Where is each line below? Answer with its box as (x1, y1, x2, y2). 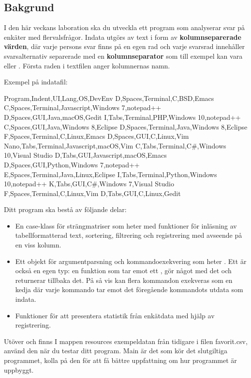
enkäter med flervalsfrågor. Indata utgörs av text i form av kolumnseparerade (4, 32, 241, 42)
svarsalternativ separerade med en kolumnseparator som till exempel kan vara (4, 50, 243, 61)
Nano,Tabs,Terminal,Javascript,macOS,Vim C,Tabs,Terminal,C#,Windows (4, 140, 226, 150)
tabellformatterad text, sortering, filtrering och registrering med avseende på (15, 230, 242, 240)
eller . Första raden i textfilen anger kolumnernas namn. (4, 60, 170, 70)
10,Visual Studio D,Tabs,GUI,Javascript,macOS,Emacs (4, 150, 167, 160)
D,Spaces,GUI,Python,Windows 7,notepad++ (4, 159, 140, 169)
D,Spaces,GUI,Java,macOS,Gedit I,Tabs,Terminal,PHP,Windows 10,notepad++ (4, 112, 241, 122)
